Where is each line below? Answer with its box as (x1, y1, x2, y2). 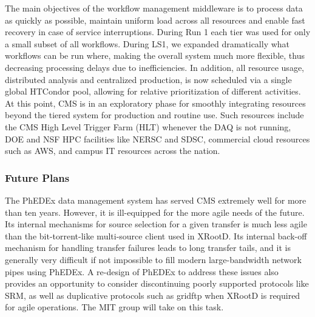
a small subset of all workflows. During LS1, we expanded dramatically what (5, 37, 290, 50)
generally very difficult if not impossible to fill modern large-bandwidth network (5, 253, 302, 265)
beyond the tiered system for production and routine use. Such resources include (5, 108, 304, 121)
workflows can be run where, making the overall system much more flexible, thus (5, 49, 305, 62)
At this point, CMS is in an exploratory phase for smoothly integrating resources (5, 96, 306, 109)
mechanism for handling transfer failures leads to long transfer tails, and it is (5, 241, 291, 254)
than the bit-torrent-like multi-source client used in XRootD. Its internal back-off (5, 229, 307, 242)
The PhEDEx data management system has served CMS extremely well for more (5, 193, 307, 206)
